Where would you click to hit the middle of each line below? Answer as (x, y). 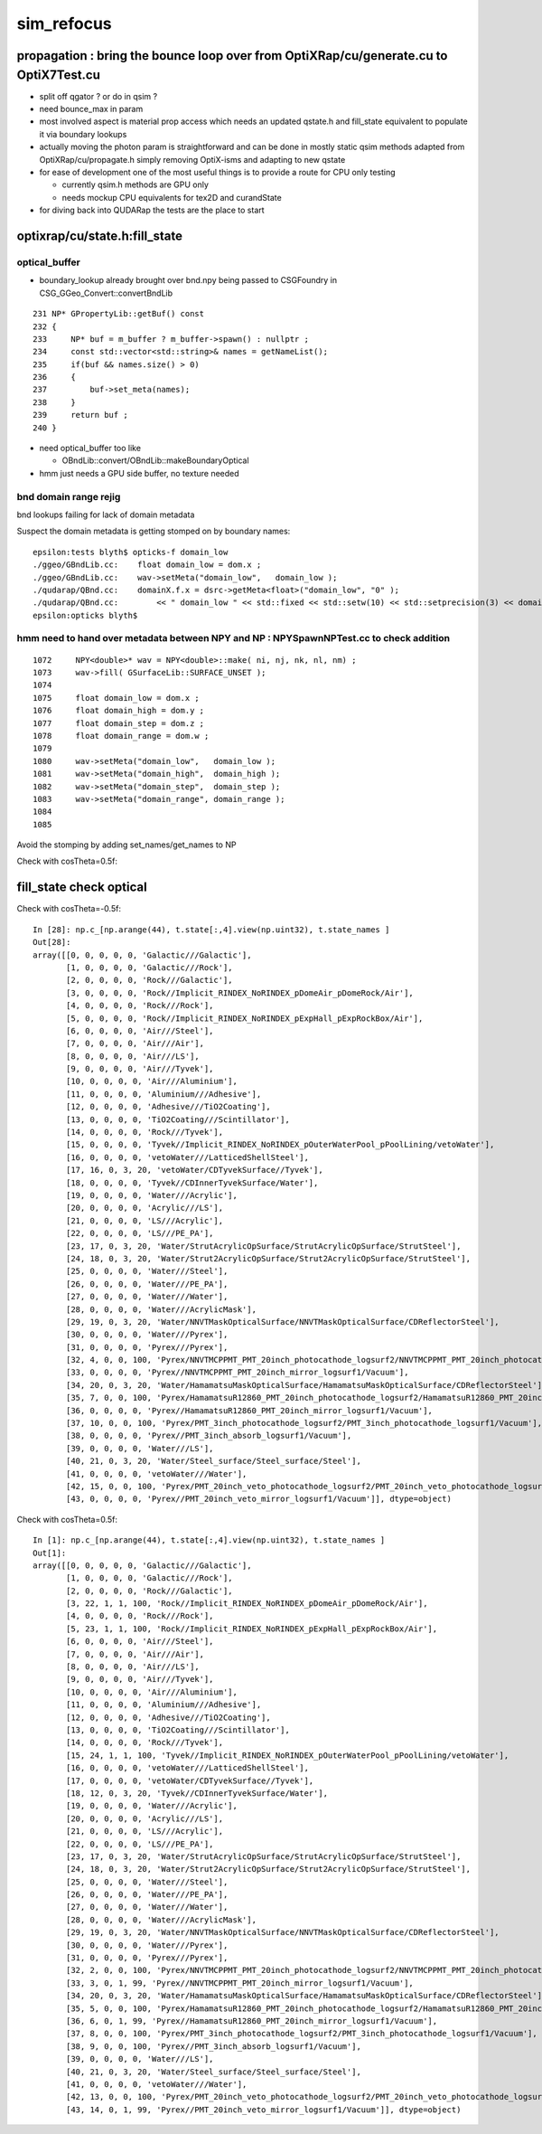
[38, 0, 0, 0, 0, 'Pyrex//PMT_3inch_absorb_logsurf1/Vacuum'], (209, 1436)
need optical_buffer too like (90, 449)
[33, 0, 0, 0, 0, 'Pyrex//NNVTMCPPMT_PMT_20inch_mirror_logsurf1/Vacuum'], (238, 1373)
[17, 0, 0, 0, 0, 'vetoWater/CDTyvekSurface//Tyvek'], (190, 1780)
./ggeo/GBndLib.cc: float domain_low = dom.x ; (147, 565)
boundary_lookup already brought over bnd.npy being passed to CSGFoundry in (188, 280)
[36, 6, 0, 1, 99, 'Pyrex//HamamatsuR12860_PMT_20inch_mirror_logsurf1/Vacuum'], (252, 2021)
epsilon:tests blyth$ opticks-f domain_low (131, 552)
